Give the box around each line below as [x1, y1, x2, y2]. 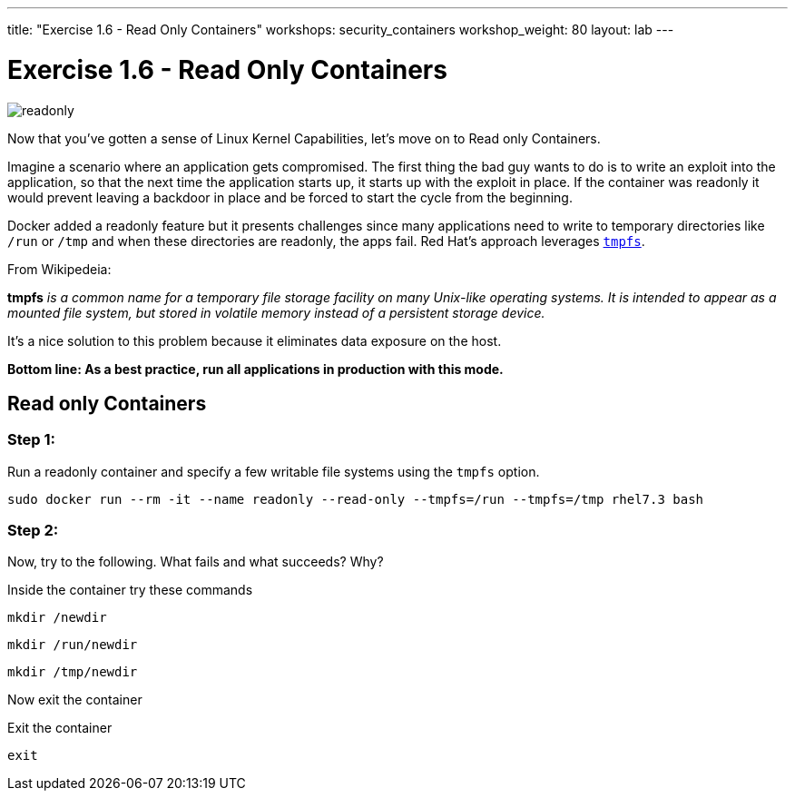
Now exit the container [7, 692, 142, 708]
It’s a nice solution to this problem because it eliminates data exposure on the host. [7, 332, 502, 349]
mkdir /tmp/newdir [7, 665, 138, 680]
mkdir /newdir [7, 610, 107, 626]
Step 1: [7, 430, 55, 449]
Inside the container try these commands [7, 582, 253, 598]
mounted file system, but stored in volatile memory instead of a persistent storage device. [7, 304, 545, 320]
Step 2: [7, 521, 59, 540]
